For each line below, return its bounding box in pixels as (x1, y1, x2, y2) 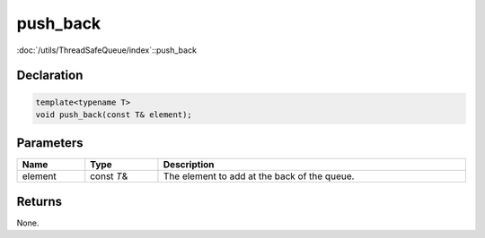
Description (163, 158, 215, 171)
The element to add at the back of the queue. (163, 170, 355, 183)
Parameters (16, 135, 84, 151)
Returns (16, 193, 63, 209)
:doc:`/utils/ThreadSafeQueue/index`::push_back (16, 45, 198, 55)
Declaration (16, 68, 84, 83)
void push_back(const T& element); (35, 109, 192, 120)
